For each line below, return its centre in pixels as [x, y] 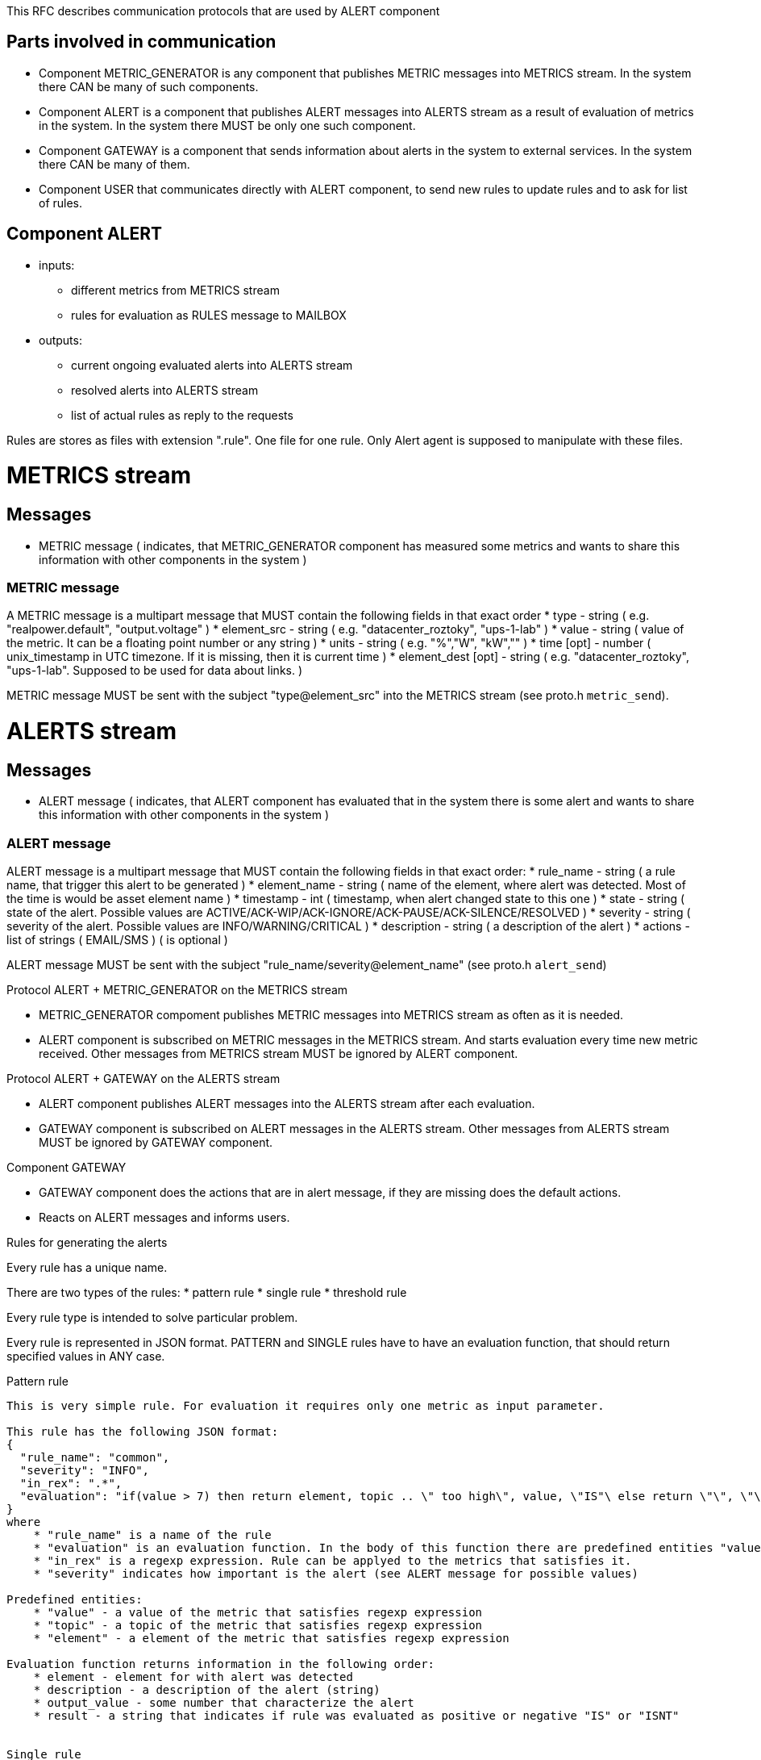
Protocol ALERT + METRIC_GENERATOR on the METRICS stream [177, 990]
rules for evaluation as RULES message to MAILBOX [209, 315]
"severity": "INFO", [85, 1471]
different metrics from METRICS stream [175, 290]
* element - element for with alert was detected [193, 1677]
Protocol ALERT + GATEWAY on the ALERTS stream [143, 1079]
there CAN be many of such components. [149, 86]
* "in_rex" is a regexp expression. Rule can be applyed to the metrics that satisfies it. [333, 1561]
